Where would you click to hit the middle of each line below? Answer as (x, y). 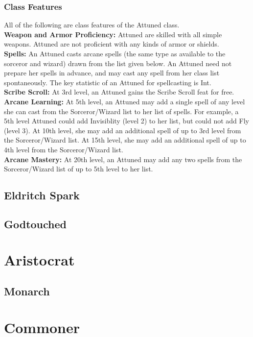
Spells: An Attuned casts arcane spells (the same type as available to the (115, 53)
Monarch (27, 291)
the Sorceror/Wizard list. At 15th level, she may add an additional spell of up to (125, 140)
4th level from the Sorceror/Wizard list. (64, 149)
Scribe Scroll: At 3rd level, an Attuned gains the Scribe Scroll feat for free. (119, 92)
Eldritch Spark (42, 195)
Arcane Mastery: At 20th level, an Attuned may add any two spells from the (123, 159)
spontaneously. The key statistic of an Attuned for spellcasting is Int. (108, 82)
